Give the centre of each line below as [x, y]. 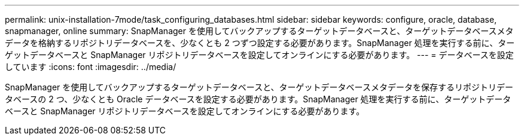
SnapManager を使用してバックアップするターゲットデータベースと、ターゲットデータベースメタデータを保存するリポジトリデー [259, 87]
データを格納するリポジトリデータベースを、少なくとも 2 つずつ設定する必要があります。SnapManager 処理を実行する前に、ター [260, 43]
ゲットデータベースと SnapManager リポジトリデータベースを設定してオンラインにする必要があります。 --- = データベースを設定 [259, 55]
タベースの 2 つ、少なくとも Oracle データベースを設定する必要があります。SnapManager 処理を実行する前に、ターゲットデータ [258, 99]
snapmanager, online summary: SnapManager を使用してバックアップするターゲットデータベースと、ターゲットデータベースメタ [259, 31]
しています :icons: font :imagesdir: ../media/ [91, 67]
